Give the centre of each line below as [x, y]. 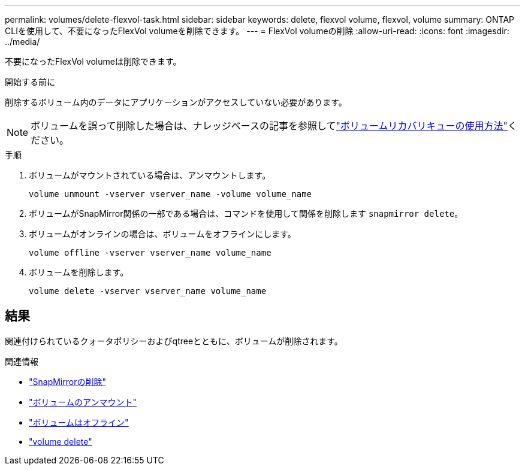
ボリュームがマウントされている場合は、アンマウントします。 [150, 175]
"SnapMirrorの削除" [67, 381]
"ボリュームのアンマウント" [83, 402]
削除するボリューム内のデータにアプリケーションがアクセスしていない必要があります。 [176, 102]
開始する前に [30, 82]
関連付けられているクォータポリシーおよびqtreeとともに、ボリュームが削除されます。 [174, 341]
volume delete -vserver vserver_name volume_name [148, 291]
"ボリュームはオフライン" [79, 422]
